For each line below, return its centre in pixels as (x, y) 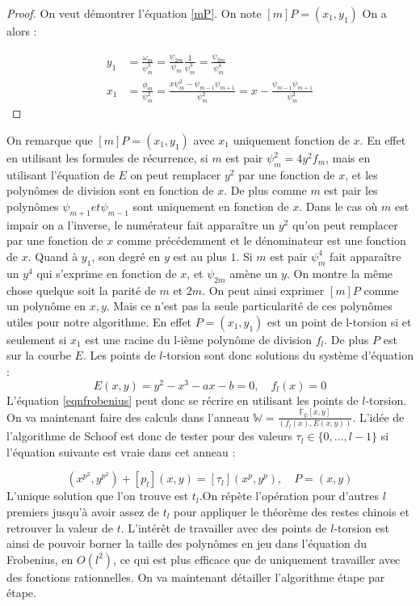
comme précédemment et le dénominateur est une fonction (261, 240)
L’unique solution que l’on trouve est (98, 496)
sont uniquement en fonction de (211, 206)
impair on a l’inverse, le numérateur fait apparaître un (141, 224)
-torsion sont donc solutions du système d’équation (288, 355)
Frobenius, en (40, 559)
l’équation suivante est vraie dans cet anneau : (121, 451)
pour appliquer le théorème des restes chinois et (292, 511)
